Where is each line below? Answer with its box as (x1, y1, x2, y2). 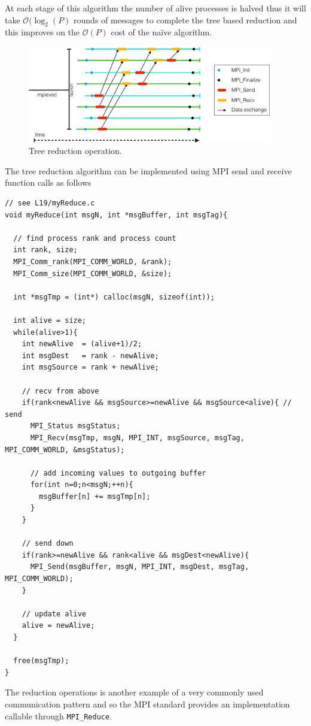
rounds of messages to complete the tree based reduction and (74, 13, 297, 26)
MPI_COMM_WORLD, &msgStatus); (5, 445, 125, 454)
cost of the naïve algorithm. (111, 26, 212, 38)
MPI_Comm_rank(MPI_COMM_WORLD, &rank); (13, 258, 172, 267)
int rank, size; (13, 246, 78, 255)
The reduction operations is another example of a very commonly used (5, 686, 264, 698)
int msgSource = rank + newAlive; (22, 363, 159, 372)
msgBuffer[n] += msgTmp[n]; (39, 492, 151, 501)
